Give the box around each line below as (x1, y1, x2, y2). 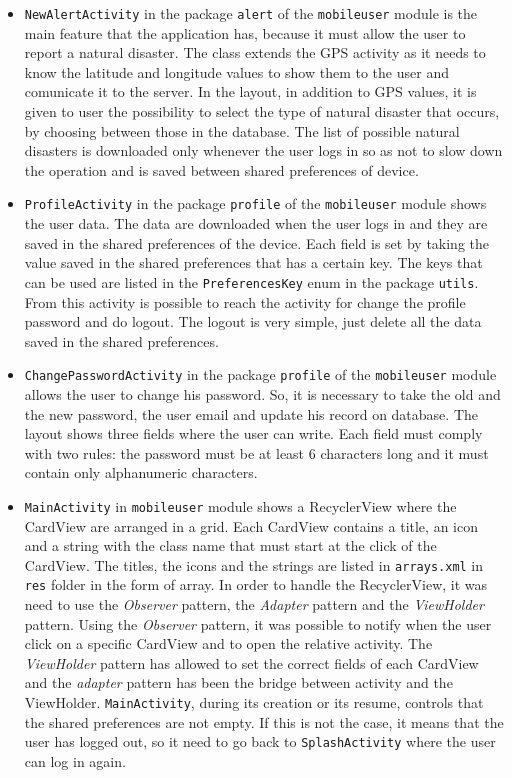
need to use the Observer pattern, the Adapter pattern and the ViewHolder (24, 594, 484, 615)
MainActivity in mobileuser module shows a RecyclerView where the (24, 495, 457, 516)
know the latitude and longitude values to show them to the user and (24, 61, 449, 82)
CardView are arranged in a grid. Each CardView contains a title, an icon (24, 515, 478, 536)
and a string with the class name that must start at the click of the (24, 535, 437, 556)
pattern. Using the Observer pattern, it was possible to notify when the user (24, 613, 492, 634)
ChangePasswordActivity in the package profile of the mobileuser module (24, 364, 497, 385)
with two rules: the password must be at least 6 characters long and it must (24, 442, 489, 463)
